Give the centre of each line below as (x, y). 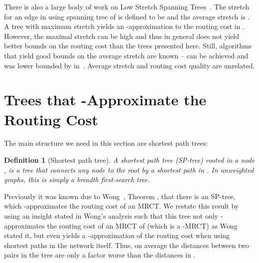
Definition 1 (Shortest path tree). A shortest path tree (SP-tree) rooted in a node (129, 160)
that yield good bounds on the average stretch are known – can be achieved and (126, 55)
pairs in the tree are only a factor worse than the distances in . (100, 255)
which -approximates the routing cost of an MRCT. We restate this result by (122, 206)
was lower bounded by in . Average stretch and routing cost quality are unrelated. (129, 65)
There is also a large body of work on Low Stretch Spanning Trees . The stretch (127, 6)
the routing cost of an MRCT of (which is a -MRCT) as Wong (142, 225)
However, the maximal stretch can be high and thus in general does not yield (122, 36)
